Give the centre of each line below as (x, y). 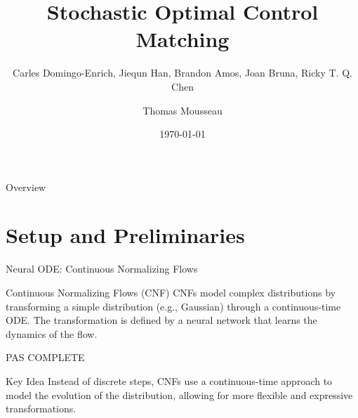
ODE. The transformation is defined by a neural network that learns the (161, 320)
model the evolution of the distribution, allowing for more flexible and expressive (179, 394)
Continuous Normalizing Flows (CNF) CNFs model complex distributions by (171, 292)
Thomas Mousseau (183, 110)
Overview (26, 187)
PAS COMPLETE (45, 357)
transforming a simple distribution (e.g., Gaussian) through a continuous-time (173, 306)
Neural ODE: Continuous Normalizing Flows (102, 269)
